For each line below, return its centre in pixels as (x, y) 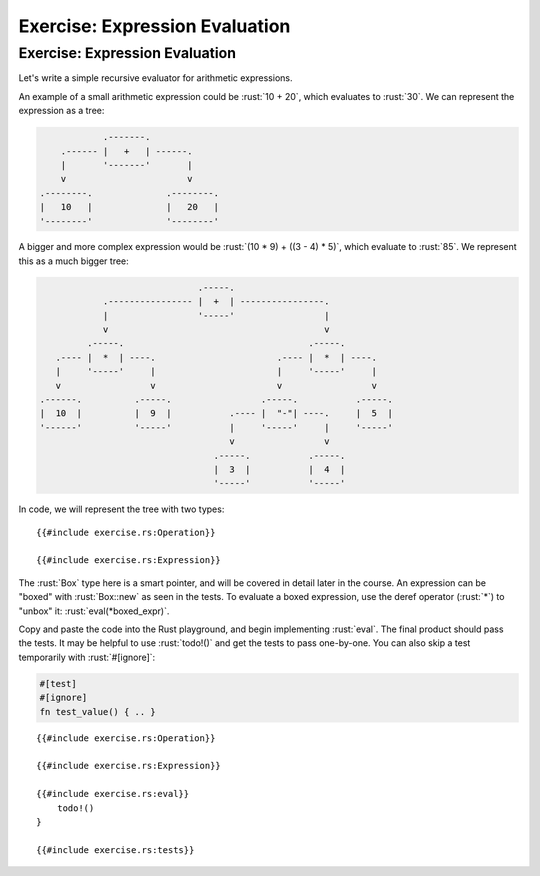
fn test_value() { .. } (98, 711)
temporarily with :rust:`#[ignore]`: (87, 657)
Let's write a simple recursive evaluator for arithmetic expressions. (155, 78)
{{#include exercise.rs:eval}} (113, 794)
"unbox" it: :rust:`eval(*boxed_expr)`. (94, 611)
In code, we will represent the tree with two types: (121, 509)
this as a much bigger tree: (73, 261)
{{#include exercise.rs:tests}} (115, 849)
